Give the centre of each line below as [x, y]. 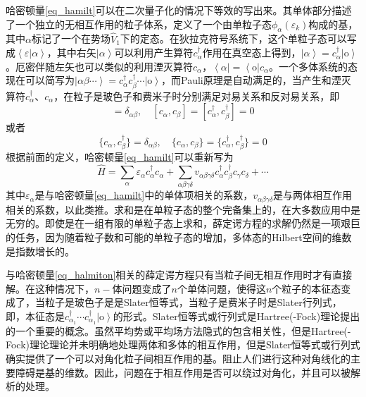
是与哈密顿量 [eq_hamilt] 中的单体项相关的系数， [144, 195]
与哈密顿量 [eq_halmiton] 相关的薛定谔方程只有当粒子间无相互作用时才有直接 [179, 275]
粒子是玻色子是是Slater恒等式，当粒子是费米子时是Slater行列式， [193, 302]
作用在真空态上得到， [252, 53]
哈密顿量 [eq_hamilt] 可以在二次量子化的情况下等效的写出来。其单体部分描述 [179, 10]
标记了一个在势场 [71, 38]
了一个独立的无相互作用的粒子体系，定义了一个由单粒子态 [139, 24]
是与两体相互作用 [313, 195]
